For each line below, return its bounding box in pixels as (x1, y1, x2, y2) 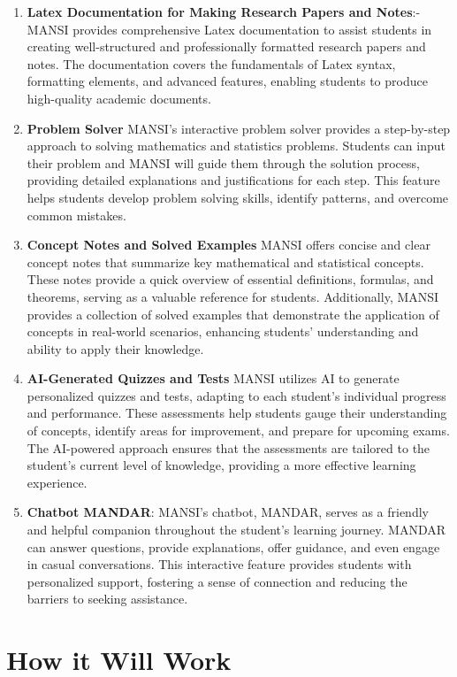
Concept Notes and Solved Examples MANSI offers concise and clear (27, 235, 430, 254)
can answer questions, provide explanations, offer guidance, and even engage (27, 537, 440, 556)
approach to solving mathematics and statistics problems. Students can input (27, 136, 446, 155)
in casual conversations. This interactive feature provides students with (27, 555, 412, 573)
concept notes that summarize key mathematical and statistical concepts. (27, 252, 424, 271)
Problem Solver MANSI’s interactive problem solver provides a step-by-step (27, 119, 451, 137)
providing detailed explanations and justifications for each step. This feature (27, 171, 440, 189)
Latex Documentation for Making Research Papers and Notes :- (27, 3, 421, 20)
